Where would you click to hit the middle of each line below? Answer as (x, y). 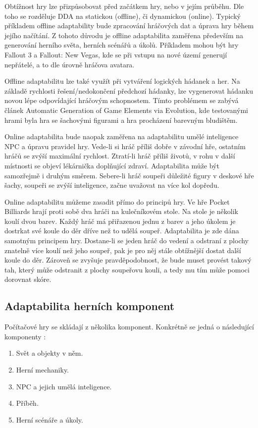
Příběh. (27, 403)
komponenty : (25, 336)
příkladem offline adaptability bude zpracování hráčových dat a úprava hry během (129, 26)
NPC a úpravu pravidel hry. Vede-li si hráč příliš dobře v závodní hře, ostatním (125, 146)
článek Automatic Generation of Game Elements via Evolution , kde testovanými (126, 110)
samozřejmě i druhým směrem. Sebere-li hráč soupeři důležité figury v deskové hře (129, 175)
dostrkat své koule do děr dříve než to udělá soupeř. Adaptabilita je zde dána (122, 231)
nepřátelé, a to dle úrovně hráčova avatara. (70, 64)
